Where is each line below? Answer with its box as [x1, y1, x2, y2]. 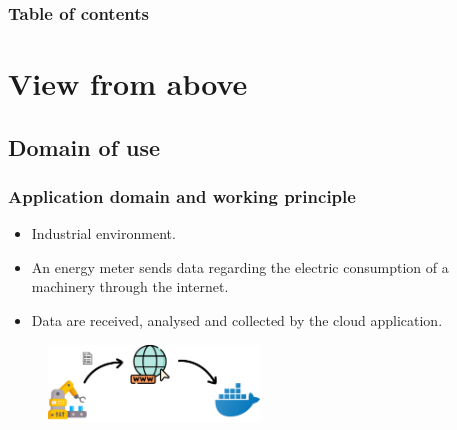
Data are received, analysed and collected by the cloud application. [31, 310, 443, 330]
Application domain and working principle [8, 183, 356, 208]
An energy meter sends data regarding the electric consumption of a [31, 256, 449, 277]
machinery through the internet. [31, 276, 229, 297]
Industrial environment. [31, 223, 176, 244]
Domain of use [8, 131, 161, 162]
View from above [8, 63, 248, 104]
